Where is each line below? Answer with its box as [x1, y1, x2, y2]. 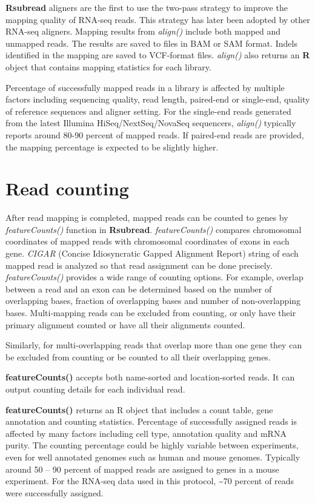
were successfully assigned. [5, 486, 104, 499]
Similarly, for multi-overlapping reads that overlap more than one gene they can [5, 339, 302, 351]
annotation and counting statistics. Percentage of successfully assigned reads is [5, 415, 297, 428]
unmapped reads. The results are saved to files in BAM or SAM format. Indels [5, 36, 297, 49]
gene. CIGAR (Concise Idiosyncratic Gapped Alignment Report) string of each [5, 247, 299, 260]
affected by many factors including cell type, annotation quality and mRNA [5, 427, 287, 439]
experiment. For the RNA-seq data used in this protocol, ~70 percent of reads [5, 474, 294, 487]
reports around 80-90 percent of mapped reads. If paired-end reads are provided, [5, 128, 304, 141]
